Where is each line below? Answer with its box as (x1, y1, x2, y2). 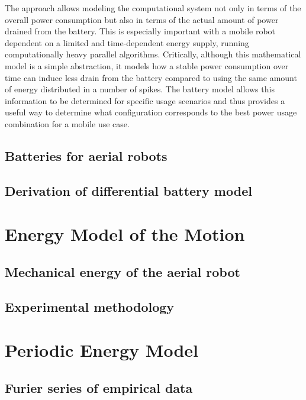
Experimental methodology (5, 297, 175, 315)
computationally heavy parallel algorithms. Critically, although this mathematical (5, 48, 301, 60)
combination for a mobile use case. (5, 117, 130, 130)
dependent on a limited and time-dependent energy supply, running (5, 36, 249, 49)
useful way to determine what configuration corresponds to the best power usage (5, 106, 297, 118)
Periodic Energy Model (5, 338, 198, 362)
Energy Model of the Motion (5, 222, 245, 246)
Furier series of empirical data (5, 378, 193, 396)
